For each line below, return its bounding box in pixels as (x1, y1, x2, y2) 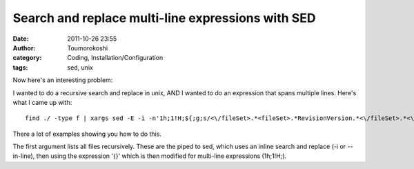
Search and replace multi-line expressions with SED (12, 10, 316, 26)
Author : (12, 43, 36, 52)
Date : (12, 34, 29, 43)
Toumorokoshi (67, 43, 108, 52)
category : (12, 54, 42, 62)
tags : (12, 63, 28, 72)
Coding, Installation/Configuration (67, 54, 164, 62)
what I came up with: (12, 98, 72, 106)
